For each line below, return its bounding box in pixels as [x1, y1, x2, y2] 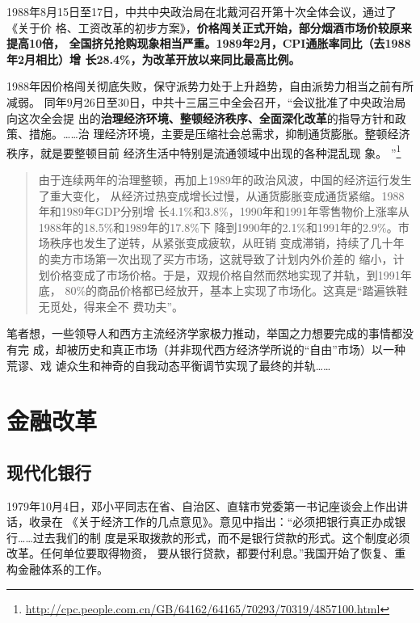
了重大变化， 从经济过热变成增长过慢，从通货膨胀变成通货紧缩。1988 [38, 187, 405, 204]
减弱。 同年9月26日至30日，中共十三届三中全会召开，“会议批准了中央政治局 [6, 93, 406, 110]
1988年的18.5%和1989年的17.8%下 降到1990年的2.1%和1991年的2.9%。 [38, 218, 398, 235]
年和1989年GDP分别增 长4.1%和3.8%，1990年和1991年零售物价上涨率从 [38, 203, 409, 220]
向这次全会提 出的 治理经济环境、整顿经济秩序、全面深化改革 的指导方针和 [6, 109, 395, 126]
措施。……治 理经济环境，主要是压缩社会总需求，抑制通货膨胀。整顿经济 [28, 125, 410, 142]
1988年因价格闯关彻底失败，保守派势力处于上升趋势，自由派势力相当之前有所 [6, 78, 414, 95]
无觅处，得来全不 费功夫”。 [38, 297, 184, 314]
